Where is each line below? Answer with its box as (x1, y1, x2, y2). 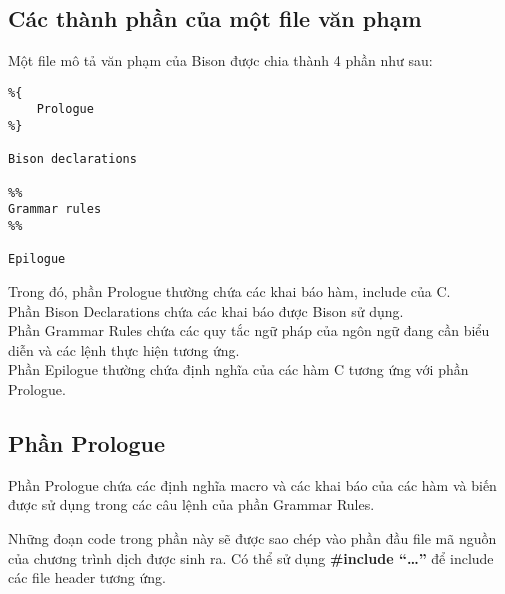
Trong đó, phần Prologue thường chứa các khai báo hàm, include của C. (8, 281, 451, 302)
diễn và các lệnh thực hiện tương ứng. (8, 339, 240, 360)
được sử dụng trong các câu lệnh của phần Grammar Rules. (8, 494, 375, 515)
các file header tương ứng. (8, 567, 166, 588)
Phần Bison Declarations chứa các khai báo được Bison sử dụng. (8, 300, 404, 321)
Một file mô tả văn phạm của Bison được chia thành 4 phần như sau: (8, 50, 433, 71)
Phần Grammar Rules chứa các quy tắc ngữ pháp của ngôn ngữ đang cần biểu (8, 320, 490, 341)
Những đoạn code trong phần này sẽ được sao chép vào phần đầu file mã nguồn (8, 527, 497, 548)
